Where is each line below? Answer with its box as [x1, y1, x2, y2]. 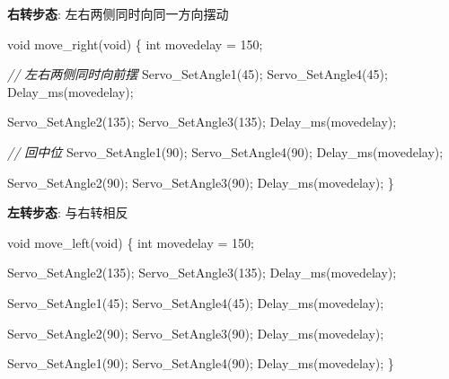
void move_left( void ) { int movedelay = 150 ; [7, 233, 254, 251]
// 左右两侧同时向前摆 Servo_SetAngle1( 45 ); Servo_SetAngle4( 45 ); [7, 65, 388, 84]
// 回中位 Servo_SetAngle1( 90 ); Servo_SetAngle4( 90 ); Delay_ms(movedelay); [7, 142, 444, 161]
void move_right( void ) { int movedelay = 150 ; [7, 34, 263, 53]
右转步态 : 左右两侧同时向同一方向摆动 [7, 4, 229, 22]
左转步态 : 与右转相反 [7, 203, 128, 222]
